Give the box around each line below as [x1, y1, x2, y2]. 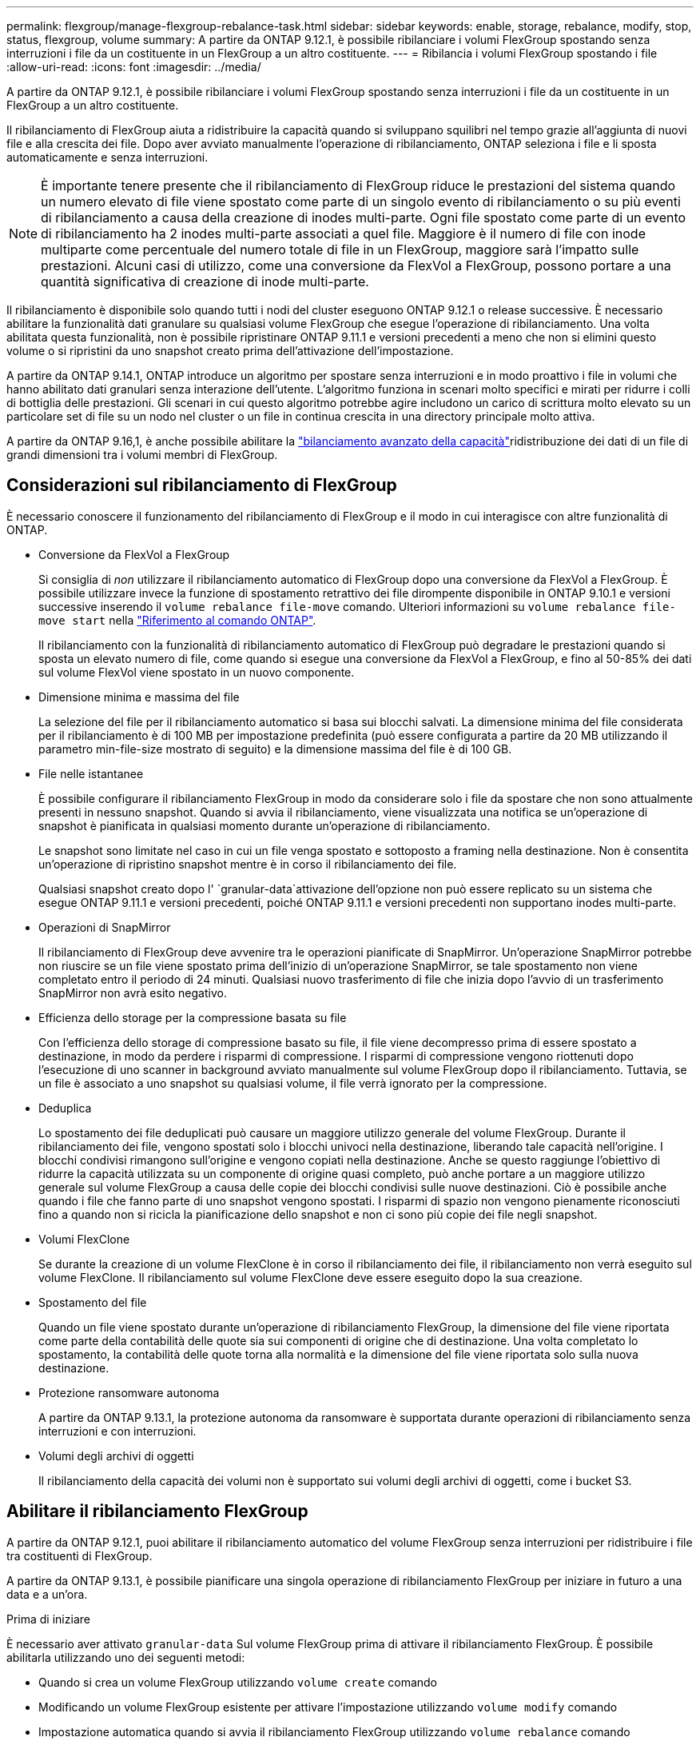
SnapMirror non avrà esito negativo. [38, 985, 227, 1000]
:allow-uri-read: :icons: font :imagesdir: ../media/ [6, 60, 261, 74]
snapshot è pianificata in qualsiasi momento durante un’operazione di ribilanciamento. [38, 818, 491, 833]
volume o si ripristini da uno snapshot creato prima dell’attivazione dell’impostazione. [6, 344, 454, 357]
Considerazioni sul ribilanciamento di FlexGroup [6, 475, 397, 496]
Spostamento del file [38, 1295, 147, 1309]
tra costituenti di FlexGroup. [6, 1548, 153, 1563]
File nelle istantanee [38, 766, 144, 781]
